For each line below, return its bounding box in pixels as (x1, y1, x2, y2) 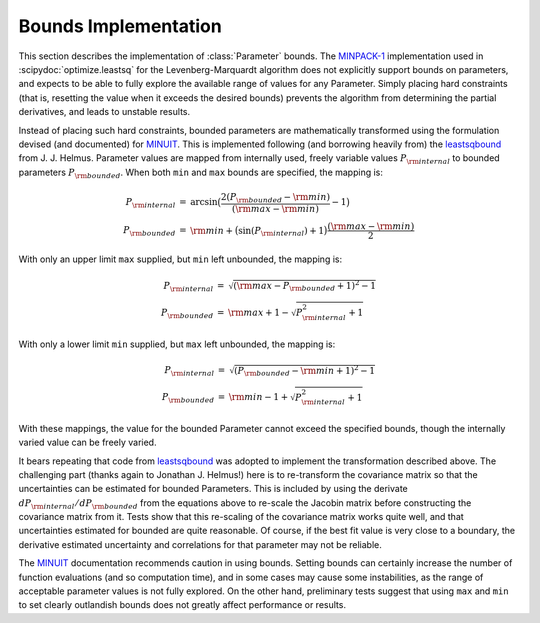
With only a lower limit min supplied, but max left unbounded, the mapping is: (18, 338, 336, 350)
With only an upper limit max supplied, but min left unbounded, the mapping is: (18, 253, 343, 265)
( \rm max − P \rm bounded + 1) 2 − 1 (233, 278, 377, 294)
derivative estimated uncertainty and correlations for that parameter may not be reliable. (18, 538, 382, 550)
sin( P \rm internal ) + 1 (238, 225, 325, 238)
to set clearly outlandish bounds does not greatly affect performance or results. (18, 599, 347, 611)
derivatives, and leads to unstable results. (18, 106, 190, 118)
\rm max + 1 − (227, 306, 290, 318)
